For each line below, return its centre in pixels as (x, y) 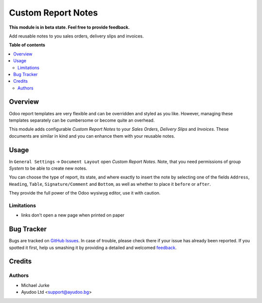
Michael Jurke (35, 285)
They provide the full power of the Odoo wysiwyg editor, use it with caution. (85, 193)
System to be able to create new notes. (48, 168)
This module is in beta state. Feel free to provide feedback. (69, 27)
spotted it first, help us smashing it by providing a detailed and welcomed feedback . (93, 248)
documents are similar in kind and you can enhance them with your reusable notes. (92, 136)
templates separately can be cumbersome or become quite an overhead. (82, 120)
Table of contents (27, 45)
